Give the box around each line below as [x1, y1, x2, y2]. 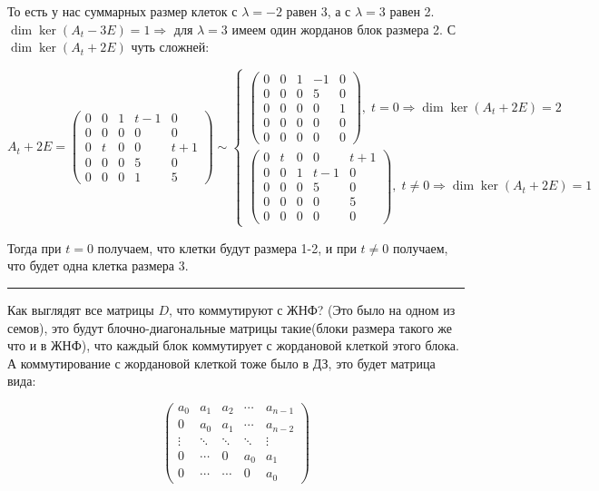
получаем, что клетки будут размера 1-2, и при [97, 238, 357, 257]
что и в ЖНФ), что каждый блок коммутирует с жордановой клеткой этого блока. [7, 336, 459, 355]
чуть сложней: [131, 37, 210, 56]
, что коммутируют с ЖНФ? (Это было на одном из [169, 300, 456, 319]
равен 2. [389, 2, 435, 20]
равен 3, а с [286, 2, 351, 20]
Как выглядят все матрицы [7, 300, 154, 319]
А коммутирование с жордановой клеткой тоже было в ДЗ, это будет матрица [7, 353, 436, 372]
